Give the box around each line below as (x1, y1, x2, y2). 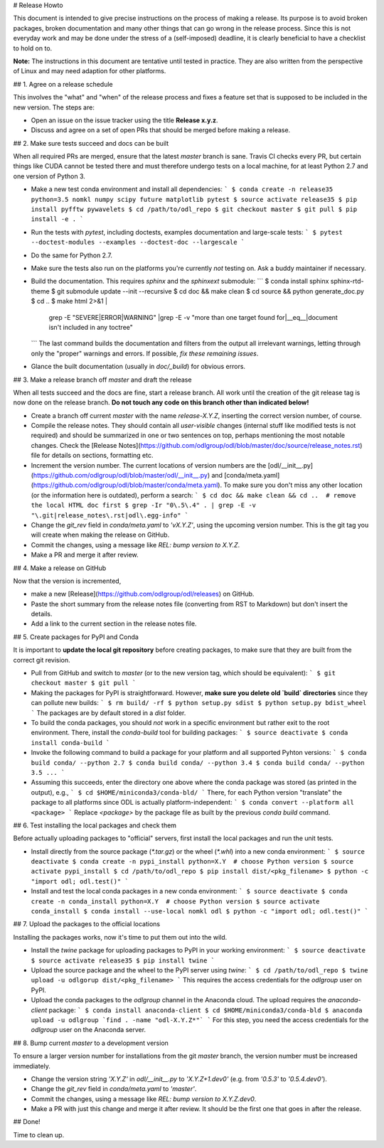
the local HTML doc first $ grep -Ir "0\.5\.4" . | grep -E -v (31, 501, 256, 510)
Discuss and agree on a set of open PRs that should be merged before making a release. (31, 126, 291, 134)
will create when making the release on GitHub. (31, 530, 170, 540)
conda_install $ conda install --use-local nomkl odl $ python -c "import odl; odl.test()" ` (31, 907, 369, 916)
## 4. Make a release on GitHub (13, 564, 107, 572)
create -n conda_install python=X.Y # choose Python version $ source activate (31, 897, 320, 906)
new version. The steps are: (13, 103, 95, 112)
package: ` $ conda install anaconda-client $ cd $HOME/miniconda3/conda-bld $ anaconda (48, 1006, 363, 1014)
